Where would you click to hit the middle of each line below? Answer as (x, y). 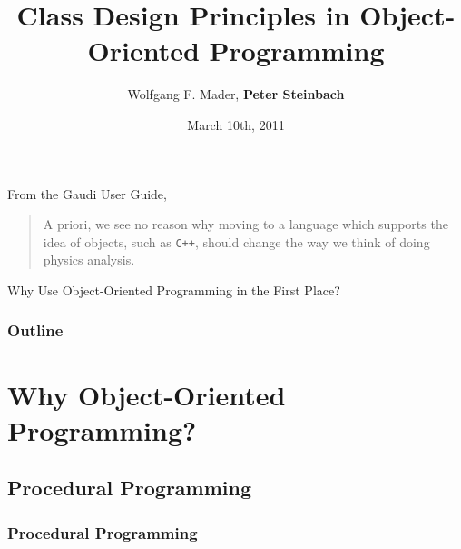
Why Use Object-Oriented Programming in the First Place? (174, 289)
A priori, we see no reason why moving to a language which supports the (245, 224)
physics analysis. (89, 260)
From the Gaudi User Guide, (87, 193)
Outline (35, 330)
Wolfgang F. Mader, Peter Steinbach (236, 94)
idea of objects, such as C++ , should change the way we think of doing (236, 241)
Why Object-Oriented (147, 394)
